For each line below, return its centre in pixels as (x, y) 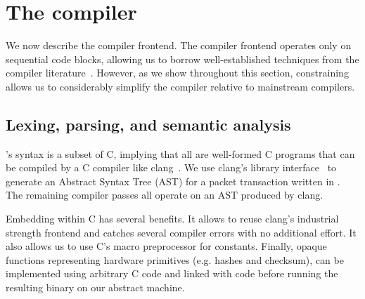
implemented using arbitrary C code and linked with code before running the (172, 273)
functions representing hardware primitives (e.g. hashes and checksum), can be (175, 259)
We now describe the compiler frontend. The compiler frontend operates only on (179, 45)
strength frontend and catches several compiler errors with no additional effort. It (181, 232)
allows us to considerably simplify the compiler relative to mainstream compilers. (180, 86)
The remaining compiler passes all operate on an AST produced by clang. (165, 195)
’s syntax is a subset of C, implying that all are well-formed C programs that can (180, 153)
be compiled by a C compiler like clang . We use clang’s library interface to (171, 167)
